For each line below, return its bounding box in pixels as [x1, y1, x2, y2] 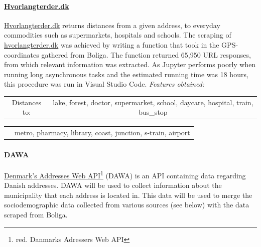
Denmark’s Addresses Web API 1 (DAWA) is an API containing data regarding [4, 169, 246, 180]
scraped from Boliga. [4, 209, 68, 220]
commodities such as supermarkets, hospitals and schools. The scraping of [4, 30, 231, 40]
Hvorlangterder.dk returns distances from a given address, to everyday [4, 20, 220, 30]
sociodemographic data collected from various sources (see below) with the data [4, 199, 249, 210]
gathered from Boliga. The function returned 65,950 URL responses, [41, 49, 251, 60]
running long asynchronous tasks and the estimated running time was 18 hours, [4, 69, 248, 79]
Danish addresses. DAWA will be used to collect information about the [4, 180, 222, 190]
